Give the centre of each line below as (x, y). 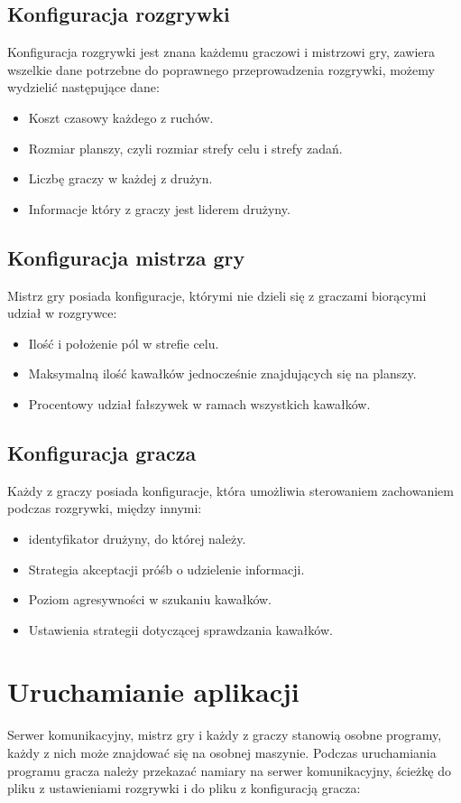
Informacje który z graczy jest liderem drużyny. (159, 208)
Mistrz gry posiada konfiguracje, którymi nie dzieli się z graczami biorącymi (217, 295)
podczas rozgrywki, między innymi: (105, 508)
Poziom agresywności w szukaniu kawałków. (150, 599)
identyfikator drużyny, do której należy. (137, 538)
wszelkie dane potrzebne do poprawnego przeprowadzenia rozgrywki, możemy (221, 69)
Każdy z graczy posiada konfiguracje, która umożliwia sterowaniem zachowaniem (230, 490)
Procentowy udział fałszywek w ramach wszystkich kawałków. (199, 403)
